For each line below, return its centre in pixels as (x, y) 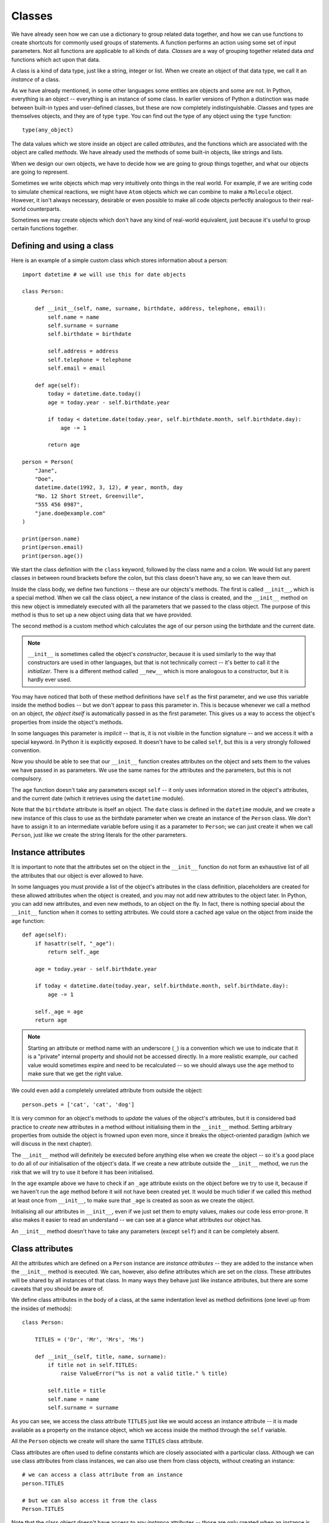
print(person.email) (53, 547)
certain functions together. (45, 228)
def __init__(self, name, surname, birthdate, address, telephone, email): (150, 309)
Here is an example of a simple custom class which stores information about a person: (119, 260)
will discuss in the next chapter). (52, 1144)
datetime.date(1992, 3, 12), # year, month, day (108, 488)
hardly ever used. (50, 680)
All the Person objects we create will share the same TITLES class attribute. (107, 1441)
